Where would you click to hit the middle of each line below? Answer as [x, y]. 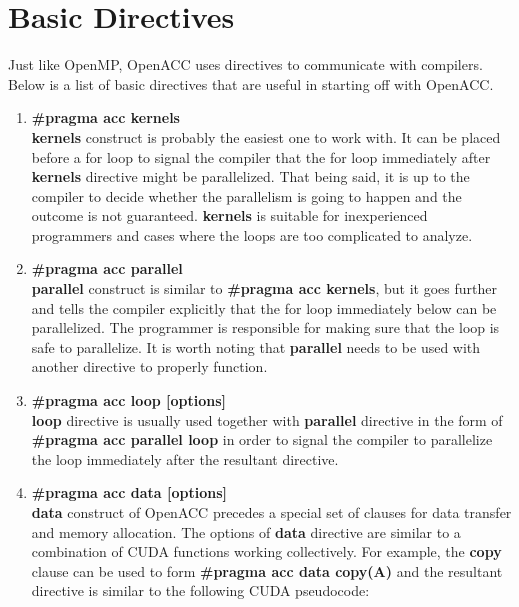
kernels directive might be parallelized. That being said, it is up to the [250, 176]
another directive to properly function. [149, 366]
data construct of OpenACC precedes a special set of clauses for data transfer [271, 512]
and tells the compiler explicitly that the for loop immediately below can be [264, 307]
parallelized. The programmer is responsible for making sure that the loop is [265, 327]
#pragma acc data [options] [129, 492]
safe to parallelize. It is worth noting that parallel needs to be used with [256, 346]
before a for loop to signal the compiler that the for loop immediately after [261, 156]
